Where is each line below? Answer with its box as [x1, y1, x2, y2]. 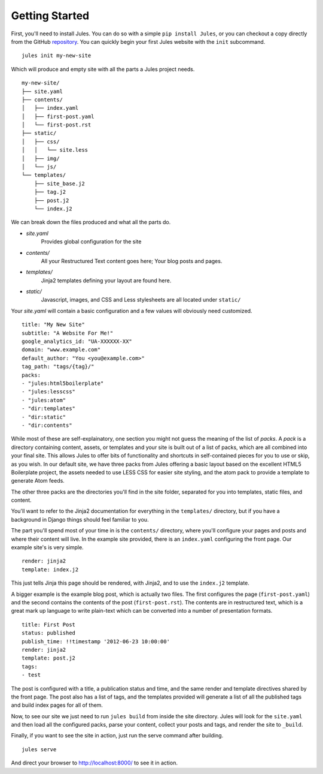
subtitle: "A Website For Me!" [22, 330, 114, 336]
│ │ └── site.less [22, 147, 89, 153]
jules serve [22, 746, 57, 752]
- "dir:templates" [22, 405, 76, 412]
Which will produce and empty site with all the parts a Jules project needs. [11, 65, 195, 73]
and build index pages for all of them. [11, 701, 103, 709]
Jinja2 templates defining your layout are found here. [41, 276, 172, 284]
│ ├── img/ [22, 155, 60, 162]
